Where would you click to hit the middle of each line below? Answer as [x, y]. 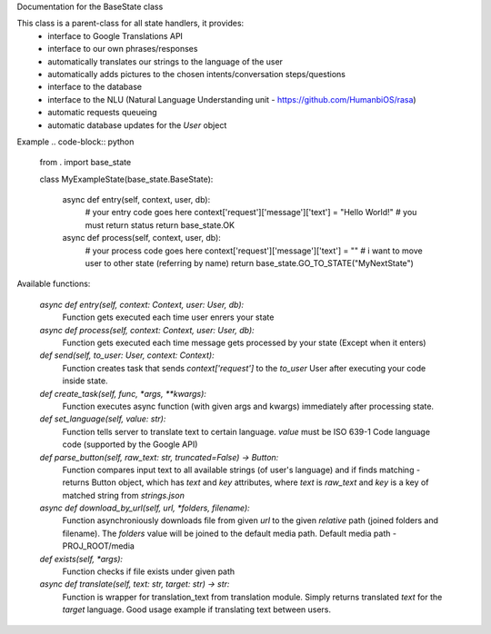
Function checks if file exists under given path [149, 571]
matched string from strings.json [124, 495]
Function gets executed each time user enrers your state [168, 317]
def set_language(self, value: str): [103, 419]
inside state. [85, 381]
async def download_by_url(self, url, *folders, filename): [145, 508]
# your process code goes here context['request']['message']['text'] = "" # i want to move [254, 251]
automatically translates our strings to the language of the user [165, 61]
